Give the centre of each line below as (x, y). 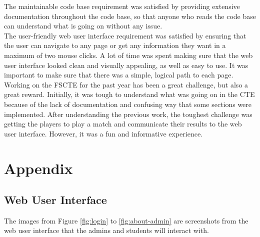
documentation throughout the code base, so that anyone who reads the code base (130, 16)
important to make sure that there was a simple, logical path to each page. (119, 75)
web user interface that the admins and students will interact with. (106, 230)
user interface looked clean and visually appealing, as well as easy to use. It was (126, 65)
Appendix (38, 168)
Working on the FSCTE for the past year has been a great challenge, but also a (126, 84)
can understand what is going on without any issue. (83, 26)
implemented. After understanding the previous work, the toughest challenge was (128, 114)
